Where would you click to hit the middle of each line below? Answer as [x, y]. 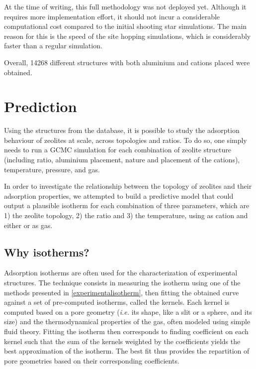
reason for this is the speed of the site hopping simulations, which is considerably [128, 36]
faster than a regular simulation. [53, 46]
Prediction [41, 106]
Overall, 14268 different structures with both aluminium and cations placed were [127, 62]
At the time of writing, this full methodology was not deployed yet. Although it [125, 6]
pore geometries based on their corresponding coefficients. [92, 360]
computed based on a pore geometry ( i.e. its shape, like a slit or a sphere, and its [128, 311]
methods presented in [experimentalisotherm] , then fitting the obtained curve [122, 292]
